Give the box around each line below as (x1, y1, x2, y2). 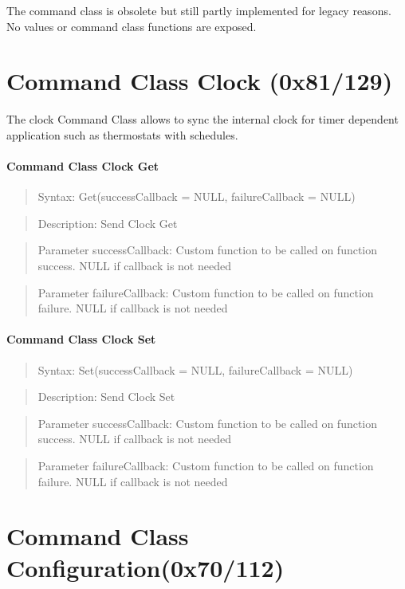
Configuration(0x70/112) (6, 551, 285, 583)
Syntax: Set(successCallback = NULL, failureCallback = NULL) (37, 361, 353, 378)
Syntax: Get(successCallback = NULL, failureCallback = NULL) (37, 188, 356, 205)
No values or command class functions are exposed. (6, 18, 257, 34)
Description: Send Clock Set (37, 388, 175, 405)
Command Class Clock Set (6, 331, 156, 348)
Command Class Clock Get (6, 158, 159, 175)
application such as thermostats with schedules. (6, 126, 238, 143)
